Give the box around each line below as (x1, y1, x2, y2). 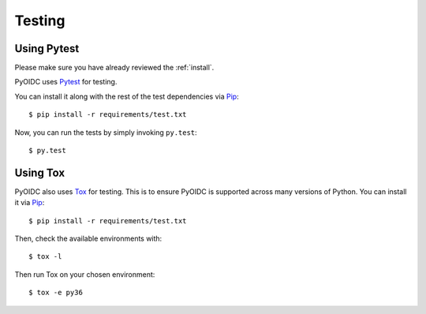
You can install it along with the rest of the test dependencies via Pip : (14, 92, 240, 101)
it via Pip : (14, 198, 45, 207)
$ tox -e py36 (28, 288, 83, 297)
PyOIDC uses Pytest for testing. (14, 77, 118, 87)
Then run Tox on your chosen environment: (14, 269, 155, 279)
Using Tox (14, 166, 65, 179)
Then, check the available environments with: (14, 234, 163, 244)
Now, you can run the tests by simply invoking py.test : (14, 127, 197, 137)
